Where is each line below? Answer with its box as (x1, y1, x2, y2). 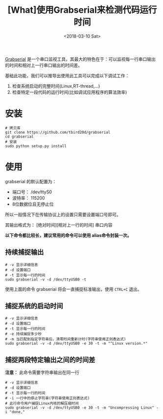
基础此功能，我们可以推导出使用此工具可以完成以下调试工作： (5, 72, 130, 78)
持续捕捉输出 (5, 248, 44, 256)
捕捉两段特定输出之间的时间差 (5, 355, 95, 364)
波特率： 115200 (12, 195, 45, 201)
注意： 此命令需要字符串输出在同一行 (5, 370, 79, 375)
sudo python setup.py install (5, 143, 67, 148)
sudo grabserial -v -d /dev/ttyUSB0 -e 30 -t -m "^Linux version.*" (5, 341, 148, 346)
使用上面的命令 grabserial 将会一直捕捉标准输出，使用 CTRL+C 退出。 (5, 286, 142, 292)
